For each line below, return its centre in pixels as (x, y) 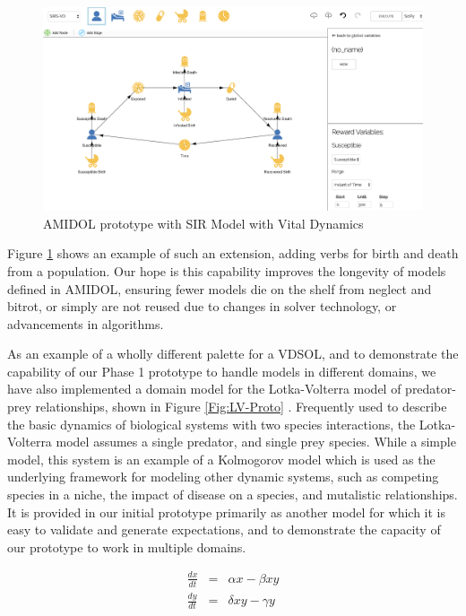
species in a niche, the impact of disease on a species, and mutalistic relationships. (233, 495)
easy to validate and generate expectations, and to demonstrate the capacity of (224, 529)
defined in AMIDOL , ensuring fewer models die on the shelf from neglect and (220, 288)
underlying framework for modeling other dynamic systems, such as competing (223, 477)
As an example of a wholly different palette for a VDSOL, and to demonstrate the (233, 354)
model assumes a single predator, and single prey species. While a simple (256, 442)
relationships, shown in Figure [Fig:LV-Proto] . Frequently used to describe (241, 407)
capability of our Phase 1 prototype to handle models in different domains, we (222, 371)
